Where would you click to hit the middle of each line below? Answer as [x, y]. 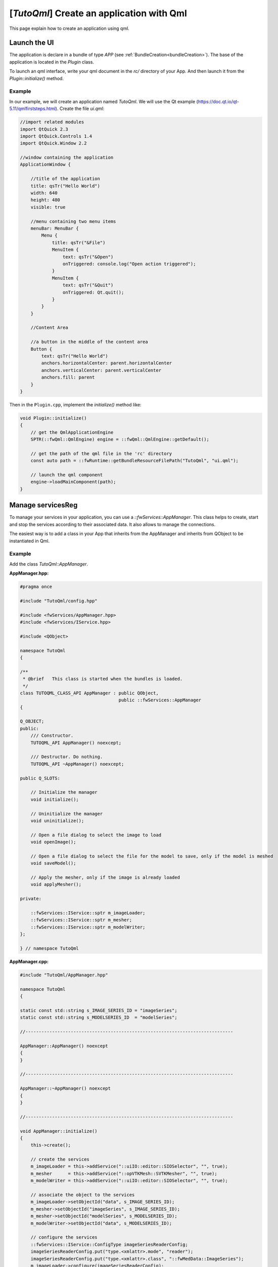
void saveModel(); [53, 863]
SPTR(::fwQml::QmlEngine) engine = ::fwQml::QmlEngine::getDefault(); [120, 439]
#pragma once [36, 587]
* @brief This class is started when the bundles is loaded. [103, 679]
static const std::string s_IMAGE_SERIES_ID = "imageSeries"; [99, 1010]
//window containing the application [67, 158]
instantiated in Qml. [30, 541]
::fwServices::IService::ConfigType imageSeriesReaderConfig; [109, 1244]
